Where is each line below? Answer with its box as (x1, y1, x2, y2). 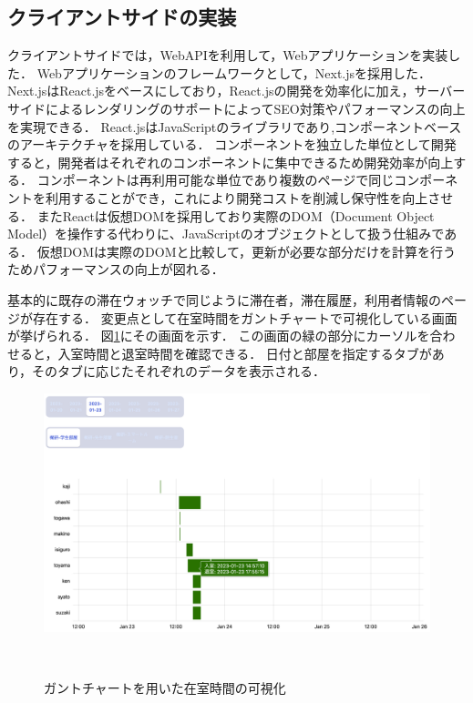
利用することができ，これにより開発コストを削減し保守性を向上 (45, 188, 428, 207)
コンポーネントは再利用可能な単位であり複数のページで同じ (36, 170, 395, 189)
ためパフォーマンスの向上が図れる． (7, 260, 224, 279)
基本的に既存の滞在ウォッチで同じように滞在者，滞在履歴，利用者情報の (7, 290, 441, 309)
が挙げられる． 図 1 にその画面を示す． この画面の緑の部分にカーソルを (7, 326, 430, 345)
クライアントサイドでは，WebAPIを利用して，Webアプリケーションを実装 (7, 46, 448, 65)
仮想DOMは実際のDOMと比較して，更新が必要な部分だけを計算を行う (36, 241, 457, 260)
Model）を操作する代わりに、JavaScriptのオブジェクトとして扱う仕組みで (7, 224, 445, 243)
